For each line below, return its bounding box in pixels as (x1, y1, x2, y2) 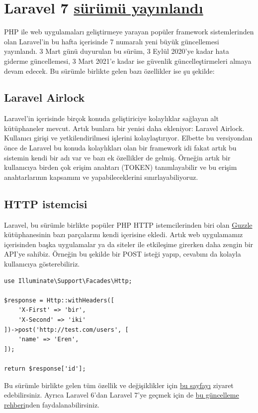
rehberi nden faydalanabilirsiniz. (4, 399, 99, 410)
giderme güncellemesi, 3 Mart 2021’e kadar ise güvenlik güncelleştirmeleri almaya (4, 55, 252, 66)
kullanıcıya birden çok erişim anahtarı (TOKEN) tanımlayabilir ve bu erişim (4, 162, 237, 172)
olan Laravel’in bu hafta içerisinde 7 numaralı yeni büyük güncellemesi (4, 36, 219, 46)
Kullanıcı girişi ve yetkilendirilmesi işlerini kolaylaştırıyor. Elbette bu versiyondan (4, 133, 253, 143)
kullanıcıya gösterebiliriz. (4, 259, 80, 269)
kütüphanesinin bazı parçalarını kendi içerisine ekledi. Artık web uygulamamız (4, 229, 243, 240)
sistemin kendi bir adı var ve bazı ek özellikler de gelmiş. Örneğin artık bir (4, 152, 231, 162)
